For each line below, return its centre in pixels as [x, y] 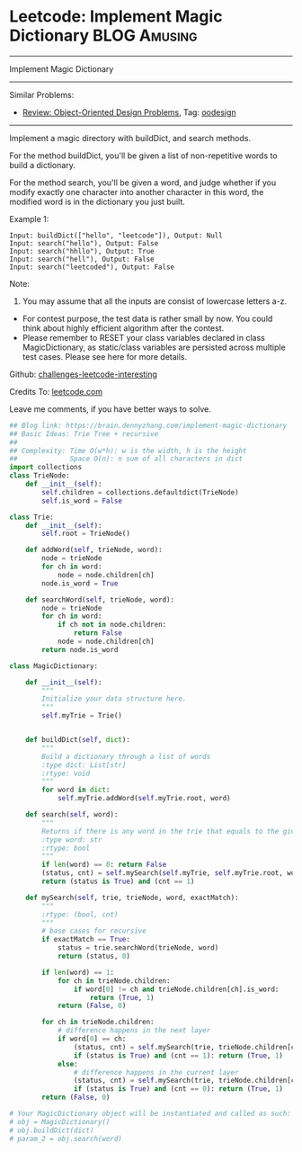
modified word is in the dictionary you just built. [98, 201]
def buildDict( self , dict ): [78, 740]
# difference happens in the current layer [156, 1072]
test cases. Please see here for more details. [105, 356]
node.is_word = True [80, 583]
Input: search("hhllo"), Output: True [82, 251]
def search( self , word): [72, 815]
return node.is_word [80, 649]
